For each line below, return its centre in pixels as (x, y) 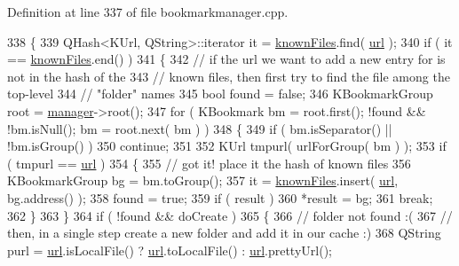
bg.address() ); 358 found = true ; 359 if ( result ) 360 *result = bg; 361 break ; (220, 197)
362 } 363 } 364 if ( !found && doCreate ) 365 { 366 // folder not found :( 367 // (230, 215)
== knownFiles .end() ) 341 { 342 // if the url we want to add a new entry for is (226, 59)
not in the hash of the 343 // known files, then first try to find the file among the (229, 76)
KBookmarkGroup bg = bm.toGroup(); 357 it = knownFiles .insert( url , (203, 180)
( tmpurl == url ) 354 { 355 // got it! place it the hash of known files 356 (209, 163)
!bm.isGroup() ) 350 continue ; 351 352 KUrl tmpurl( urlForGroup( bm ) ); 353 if (227, 146)
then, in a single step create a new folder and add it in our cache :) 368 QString (224, 233)
